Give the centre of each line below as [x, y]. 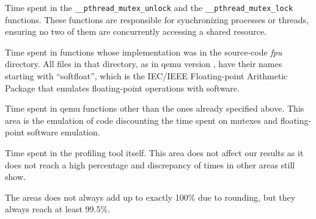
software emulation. [64, 132]
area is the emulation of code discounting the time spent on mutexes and [141, 120]
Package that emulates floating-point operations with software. [122, 88]
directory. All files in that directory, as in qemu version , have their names [144, 64]
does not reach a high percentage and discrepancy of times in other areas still [150, 164]
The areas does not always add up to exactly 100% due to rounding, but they [150, 197]
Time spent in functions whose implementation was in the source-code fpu [144, 52]
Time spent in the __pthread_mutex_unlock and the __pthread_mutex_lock [149, 7]
